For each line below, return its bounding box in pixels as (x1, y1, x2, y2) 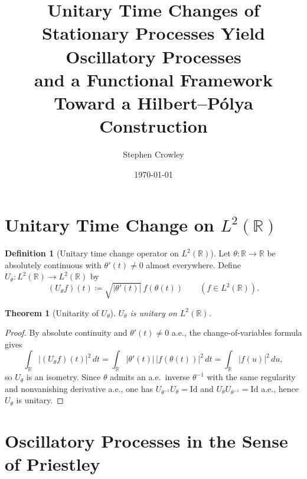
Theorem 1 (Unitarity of (5, 306, 99, 319)
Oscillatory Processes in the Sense (5, 429, 288, 453)
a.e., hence (261, 382, 299, 394)
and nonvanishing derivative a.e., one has (5, 382, 153, 394)
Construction (99, 114, 208, 138)
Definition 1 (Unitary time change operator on (5, 247, 179, 259)
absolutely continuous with (5, 258, 102, 271)
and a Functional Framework (34, 67, 273, 91)
